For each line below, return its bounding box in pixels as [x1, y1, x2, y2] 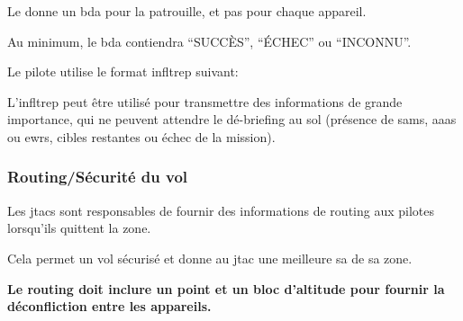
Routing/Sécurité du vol [7, 165, 188, 188]
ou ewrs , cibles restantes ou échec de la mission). [7, 127, 276, 146]
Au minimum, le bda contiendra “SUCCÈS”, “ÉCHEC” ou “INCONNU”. [7, 31, 412, 50]
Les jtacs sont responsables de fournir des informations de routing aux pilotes [7, 201, 435, 219]
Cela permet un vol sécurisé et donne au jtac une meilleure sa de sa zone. [7, 248, 413, 267]
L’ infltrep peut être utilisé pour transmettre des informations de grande [7, 92, 403, 111]
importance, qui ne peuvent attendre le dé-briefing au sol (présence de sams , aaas [7, 110, 457, 129]
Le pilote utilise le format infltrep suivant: [7, 62, 239, 81]
